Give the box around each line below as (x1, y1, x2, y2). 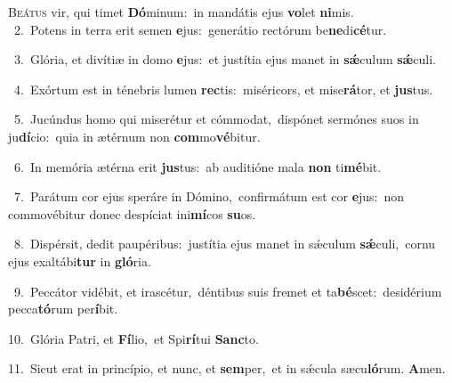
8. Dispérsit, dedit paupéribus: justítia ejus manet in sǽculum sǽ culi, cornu (13, 234, 436, 253)
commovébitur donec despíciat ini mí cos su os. (8, 204, 256, 223)
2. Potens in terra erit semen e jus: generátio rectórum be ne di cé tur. (13, 20, 387, 38)
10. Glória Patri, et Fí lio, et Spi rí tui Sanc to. (8, 329, 259, 347)
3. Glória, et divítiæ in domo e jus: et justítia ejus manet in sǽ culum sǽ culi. (13, 50, 436, 69)
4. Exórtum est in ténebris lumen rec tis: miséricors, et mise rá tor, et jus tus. (13, 79, 433, 98)
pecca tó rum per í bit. (8, 299, 118, 318)
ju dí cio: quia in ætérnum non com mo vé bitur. (8, 126, 261, 145)
